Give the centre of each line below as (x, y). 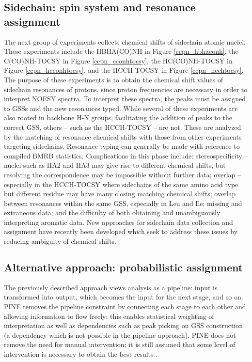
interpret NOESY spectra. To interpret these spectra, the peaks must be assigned (125, 99)
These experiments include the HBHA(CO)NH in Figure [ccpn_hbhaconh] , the (121, 51)
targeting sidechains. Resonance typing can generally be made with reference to (122, 146)
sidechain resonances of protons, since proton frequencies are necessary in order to (126, 89)
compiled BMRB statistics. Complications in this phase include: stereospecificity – (126, 155)
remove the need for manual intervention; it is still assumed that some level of (120, 344)
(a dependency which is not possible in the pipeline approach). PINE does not (120, 335)
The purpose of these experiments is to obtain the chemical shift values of (114, 79)
